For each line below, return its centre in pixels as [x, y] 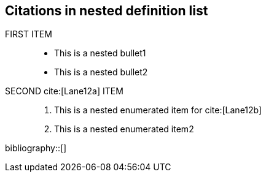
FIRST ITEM [29, 34]
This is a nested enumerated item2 [124, 129]
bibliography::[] [36, 148]
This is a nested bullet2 [101, 72]
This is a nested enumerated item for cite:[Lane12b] [158, 110]
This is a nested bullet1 [100, 53]
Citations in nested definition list [107, 11]
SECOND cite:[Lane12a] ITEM [64, 91]
